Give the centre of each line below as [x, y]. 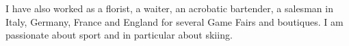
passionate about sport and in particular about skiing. [119, 35]
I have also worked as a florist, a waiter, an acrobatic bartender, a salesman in [169, 8]
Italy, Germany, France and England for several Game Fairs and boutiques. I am [174, 21]
